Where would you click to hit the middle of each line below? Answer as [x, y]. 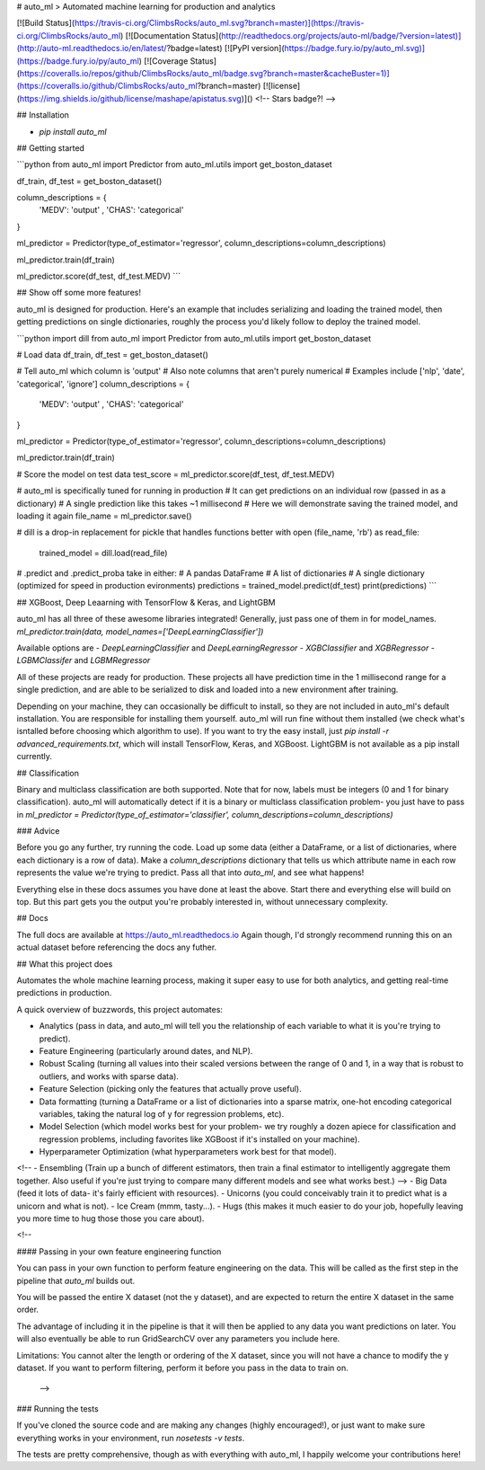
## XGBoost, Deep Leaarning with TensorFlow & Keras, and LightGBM [146, 602]
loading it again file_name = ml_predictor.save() [104, 516]
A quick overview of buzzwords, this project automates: [120, 1009]
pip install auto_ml [73, 131]
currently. [35, 757]
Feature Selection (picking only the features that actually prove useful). [170, 1089]
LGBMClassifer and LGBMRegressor [84, 660]
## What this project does [65, 964]
